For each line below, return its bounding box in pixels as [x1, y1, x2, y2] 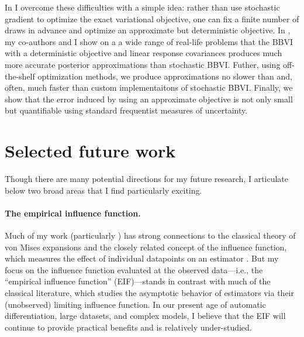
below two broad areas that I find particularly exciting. [5, 184, 202, 196]
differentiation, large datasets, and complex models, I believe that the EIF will [5, 310, 286, 322]
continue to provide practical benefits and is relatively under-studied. [5, 321, 252, 333]
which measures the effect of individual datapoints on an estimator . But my [5, 252, 279, 264]
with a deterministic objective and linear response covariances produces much [5, 47, 282, 59]
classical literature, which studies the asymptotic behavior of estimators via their [5, 287, 294, 299]
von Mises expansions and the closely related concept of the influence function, [5, 240, 287, 253]
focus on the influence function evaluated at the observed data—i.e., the [5, 263, 263, 276]
